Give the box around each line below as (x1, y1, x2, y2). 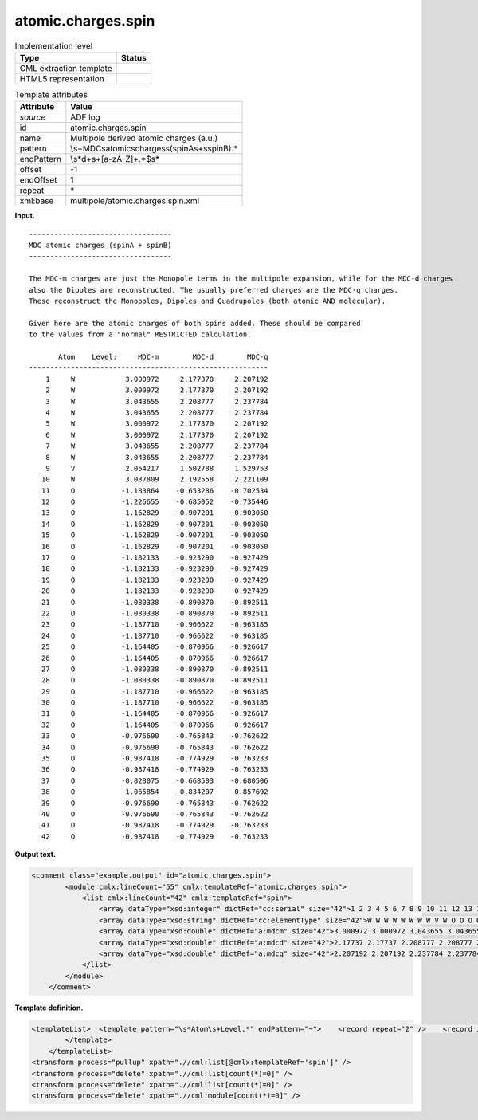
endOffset (19, 175, 57, 186)
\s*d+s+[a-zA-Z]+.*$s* (70, 154, 160, 165)
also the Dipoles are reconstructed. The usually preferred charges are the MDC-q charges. (29, 285, 398, 294)
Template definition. (14, 1003, 84, 1012)
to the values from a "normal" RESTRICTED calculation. (29, 330, 252, 339)
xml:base (19, 195, 54, 206)
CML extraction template (19, 62, 112, 73)
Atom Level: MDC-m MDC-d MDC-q (58, 352, 268, 361)
